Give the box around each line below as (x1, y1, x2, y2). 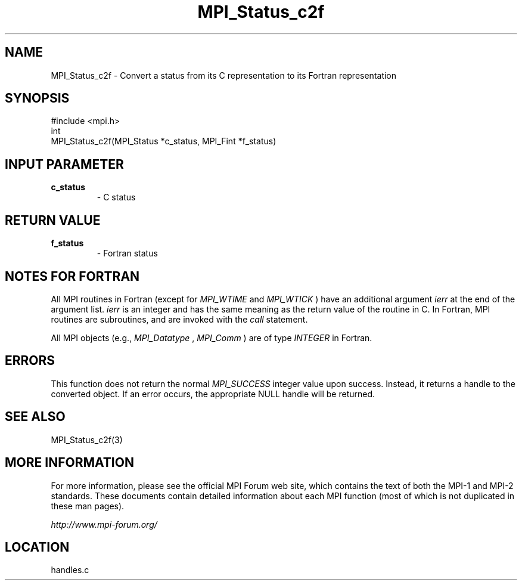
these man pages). (51, 500, 125, 511)
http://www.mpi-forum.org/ (51, 519, 157, 530)
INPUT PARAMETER (5, 156, 124, 172)
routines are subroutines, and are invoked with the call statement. (51, 314, 308, 324)
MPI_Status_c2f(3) (51, 434, 123, 445)
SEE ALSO (5, 409, 66, 425)
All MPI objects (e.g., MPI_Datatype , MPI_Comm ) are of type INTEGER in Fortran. (51, 332, 372, 343)
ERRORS (5, 353, 55, 369)
